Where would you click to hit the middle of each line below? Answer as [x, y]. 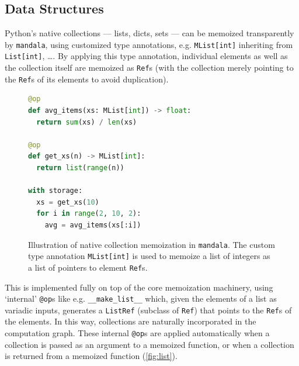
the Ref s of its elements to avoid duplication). [87, 79]
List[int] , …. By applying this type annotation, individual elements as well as [146, 56]
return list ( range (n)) [80, 168]
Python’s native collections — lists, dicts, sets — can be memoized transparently [149, 33]
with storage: [55, 191]
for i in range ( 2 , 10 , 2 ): [89, 214]
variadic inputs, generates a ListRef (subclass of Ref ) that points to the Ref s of [148, 310]
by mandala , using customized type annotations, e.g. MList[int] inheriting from [149, 44]
